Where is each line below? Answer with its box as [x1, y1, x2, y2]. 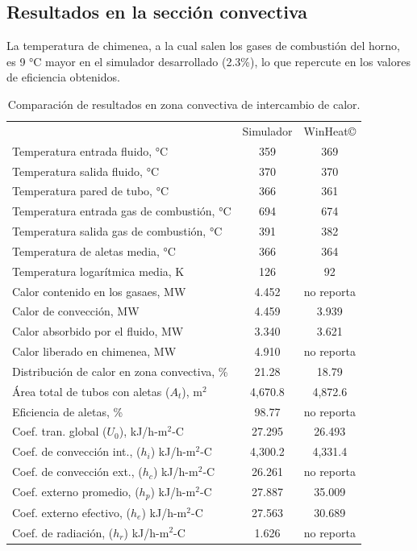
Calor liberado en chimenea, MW [12, 343, 177, 360]
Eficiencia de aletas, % [12, 403, 123, 420]
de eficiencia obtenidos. [6, 69, 120, 86]
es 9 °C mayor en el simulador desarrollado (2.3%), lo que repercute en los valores [6, 52, 411, 69]
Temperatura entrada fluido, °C [12, 142, 169, 159]
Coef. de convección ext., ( [12, 463, 143, 480]
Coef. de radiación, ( [12, 524, 114, 541]
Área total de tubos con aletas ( [12, 382, 170, 399]
